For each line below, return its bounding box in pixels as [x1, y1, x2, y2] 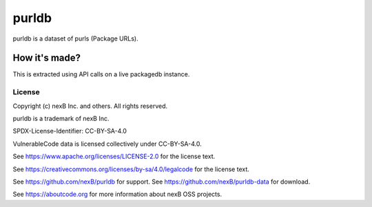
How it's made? [12, 52, 81, 64]
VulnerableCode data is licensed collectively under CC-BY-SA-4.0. [12, 140, 203, 148]
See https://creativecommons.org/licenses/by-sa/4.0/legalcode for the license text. [12, 165, 249, 173]
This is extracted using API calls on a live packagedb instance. [12, 70, 190, 78]
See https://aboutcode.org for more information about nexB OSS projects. [12, 190, 223, 199]
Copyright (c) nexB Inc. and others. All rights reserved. [12, 102, 168, 110]
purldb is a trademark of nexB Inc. [12, 114, 110, 122]
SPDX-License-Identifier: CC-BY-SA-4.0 [12, 127, 127, 135]
